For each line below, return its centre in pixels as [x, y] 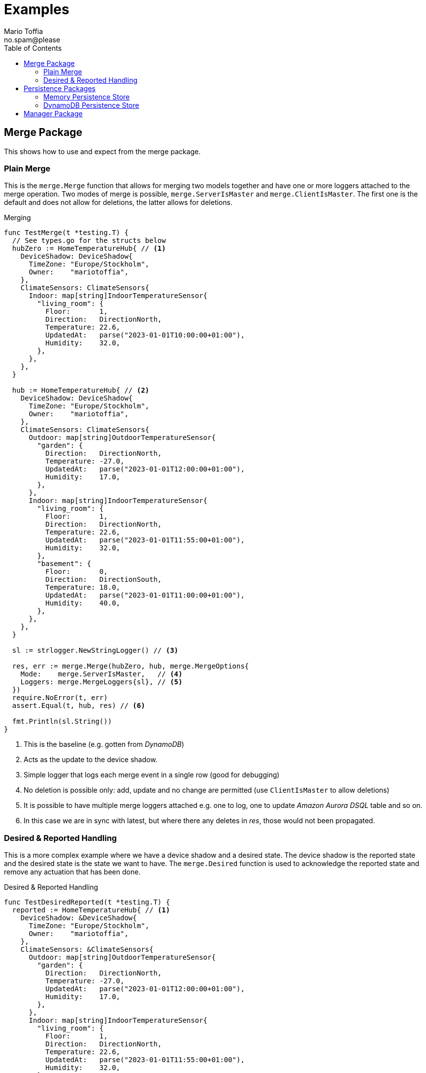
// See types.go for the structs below [89, 241]
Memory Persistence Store [87, 97]
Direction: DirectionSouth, [104, 580]
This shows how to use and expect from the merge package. [102, 151]
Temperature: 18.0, [83, 587]
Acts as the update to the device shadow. [91, 760]
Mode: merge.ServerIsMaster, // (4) [101, 674]
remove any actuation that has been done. [72, 872]
